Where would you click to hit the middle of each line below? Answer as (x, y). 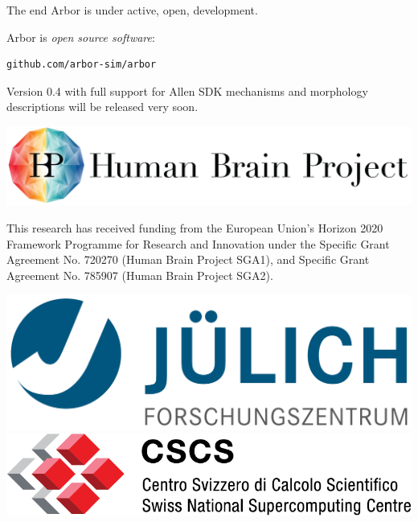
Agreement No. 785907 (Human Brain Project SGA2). (140, 275)
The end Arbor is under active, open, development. (132, 10)
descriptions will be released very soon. (102, 107)
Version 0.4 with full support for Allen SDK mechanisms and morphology (187, 90)
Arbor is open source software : (81, 37)
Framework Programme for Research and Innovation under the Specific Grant (198, 243)
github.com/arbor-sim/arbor (82, 65)
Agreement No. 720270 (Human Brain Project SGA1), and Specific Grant (188, 259)
